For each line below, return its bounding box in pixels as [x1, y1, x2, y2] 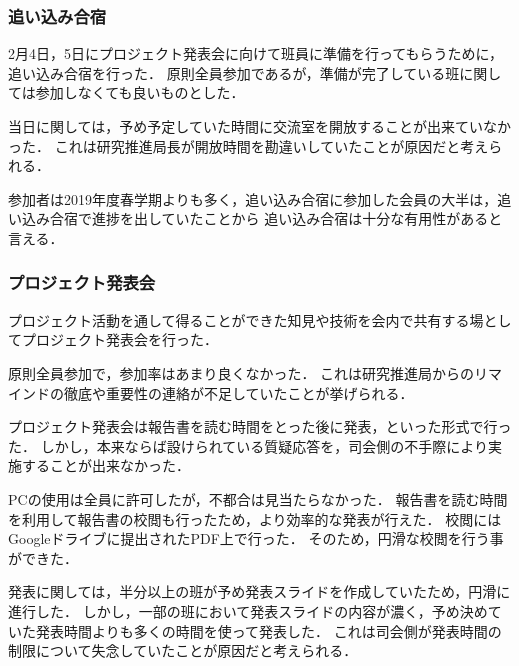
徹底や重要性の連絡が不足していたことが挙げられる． [63, 382, 414, 403]
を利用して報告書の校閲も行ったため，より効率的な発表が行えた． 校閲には [8, 508, 502, 529]
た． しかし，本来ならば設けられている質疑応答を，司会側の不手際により [8, 435, 488, 456]
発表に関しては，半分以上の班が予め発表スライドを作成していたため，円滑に [8, 581, 511, 602]
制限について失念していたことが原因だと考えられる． [8, 640, 358, 661]
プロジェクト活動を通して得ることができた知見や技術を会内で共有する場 [8, 309, 484, 330]
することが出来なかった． [21, 455, 190, 476]
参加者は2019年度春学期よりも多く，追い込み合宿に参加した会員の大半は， [8, 188, 498, 209]
